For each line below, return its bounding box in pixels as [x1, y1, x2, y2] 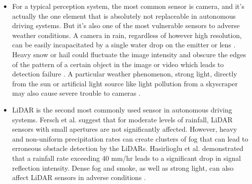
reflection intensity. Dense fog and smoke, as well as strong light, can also [12, 162, 234, 173]
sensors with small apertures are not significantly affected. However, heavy [12, 124, 237, 134]
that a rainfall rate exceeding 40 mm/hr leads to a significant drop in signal [12, 152, 241, 163]
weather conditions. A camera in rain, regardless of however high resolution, [12, 30, 242, 40]
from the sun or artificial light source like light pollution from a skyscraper [12, 78, 238, 88]
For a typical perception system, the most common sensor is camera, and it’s [12, 1, 245, 11]
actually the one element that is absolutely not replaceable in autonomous [12, 10, 236, 21]
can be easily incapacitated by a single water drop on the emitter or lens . [12, 39, 236, 50]
